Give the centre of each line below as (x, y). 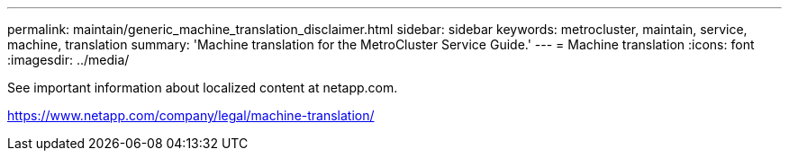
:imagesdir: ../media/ (68, 60)
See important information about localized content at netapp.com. (203, 88)
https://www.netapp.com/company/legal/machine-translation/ (191, 115)
